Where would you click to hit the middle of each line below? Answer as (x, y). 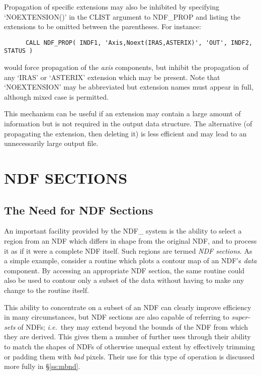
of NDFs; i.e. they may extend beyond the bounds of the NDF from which (133, 326)
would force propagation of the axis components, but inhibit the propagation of (126, 67)
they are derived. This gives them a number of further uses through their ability (127, 336)
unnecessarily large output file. (51, 143)
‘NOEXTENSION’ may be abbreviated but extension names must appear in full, (129, 87)
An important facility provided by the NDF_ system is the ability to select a (123, 231)
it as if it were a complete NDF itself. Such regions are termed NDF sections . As (128, 250)
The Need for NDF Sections (79, 210)
